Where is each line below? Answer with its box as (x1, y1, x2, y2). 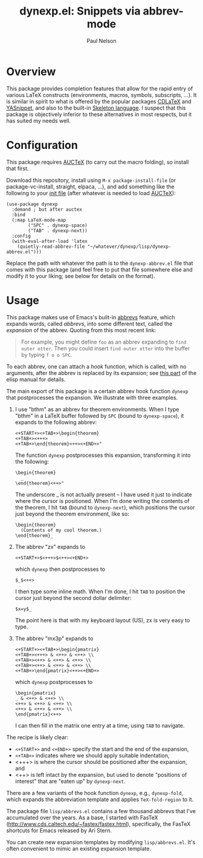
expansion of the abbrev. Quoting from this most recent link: (6, 326, 156, 334)
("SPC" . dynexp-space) (28, 222, 88, 228)
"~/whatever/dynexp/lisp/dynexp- (87, 244, 172, 250)
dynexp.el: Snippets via (19, 4, 141, 18)
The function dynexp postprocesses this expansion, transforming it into (14, 451, 191, 459)
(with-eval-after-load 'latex (11, 238, 88, 244)
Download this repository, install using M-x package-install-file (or (6, 176, 176, 184)
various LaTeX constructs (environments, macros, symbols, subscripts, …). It (6, 91, 197, 98)
